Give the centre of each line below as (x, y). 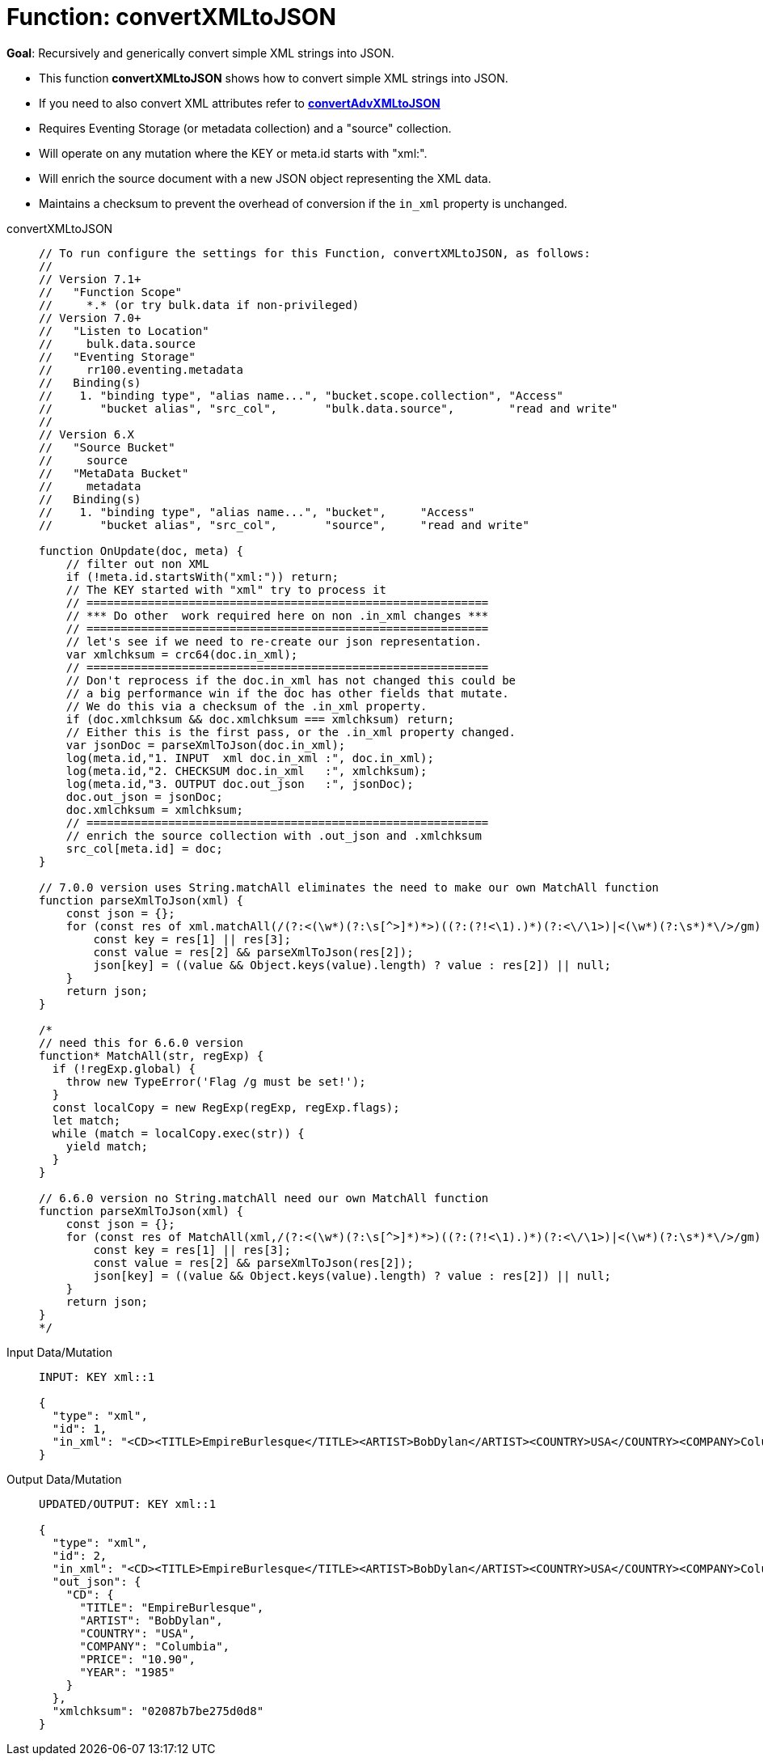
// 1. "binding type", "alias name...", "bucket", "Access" (257, 512)
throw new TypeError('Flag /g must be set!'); (216, 1081)
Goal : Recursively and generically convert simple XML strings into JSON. (200, 53)
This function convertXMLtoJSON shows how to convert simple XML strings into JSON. (274, 78)
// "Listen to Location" (124, 330)
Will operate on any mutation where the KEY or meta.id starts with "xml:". (233, 153)
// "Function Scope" (111, 292)
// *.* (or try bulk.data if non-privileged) (199, 305)
